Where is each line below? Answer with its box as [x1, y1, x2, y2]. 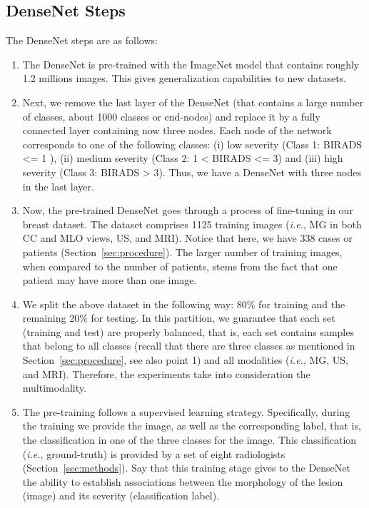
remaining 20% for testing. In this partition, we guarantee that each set [22, 310, 335, 325]
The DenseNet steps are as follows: [6, 33, 158, 48]
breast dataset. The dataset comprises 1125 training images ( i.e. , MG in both [22, 216, 362, 231]
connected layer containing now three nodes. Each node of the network [22, 123, 332, 138]
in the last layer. [22, 178, 94, 193]
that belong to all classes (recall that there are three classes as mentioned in [22, 338, 355, 353]
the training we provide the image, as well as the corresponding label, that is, [22, 418, 361, 433]
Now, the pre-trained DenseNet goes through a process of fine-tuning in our [22, 203, 353, 218]
